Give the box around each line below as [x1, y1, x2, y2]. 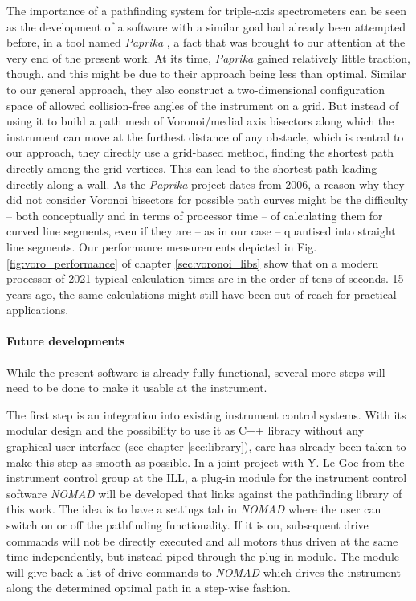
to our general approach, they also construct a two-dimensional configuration [6, 80, 385, 97]
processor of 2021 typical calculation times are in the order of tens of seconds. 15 [6, 270, 404, 287]
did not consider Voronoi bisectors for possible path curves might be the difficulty [6, 191, 409, 208]
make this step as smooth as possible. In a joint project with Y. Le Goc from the [6, 453, 405, 470]
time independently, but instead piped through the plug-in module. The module [6, 548, 400, 565]
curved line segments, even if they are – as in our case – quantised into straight [6, 223, 396, 239]
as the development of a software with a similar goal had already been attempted [6, 18, 406, 35]
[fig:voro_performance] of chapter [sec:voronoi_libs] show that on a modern [6, 254, 379, 271]
